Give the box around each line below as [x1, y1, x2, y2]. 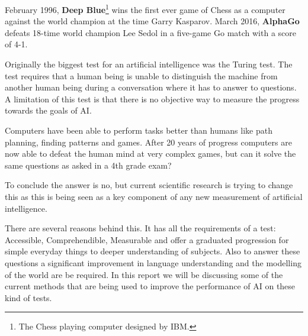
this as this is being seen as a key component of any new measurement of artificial [5, 190, 303, 202]
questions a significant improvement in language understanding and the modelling [5, 256, 301, 269]
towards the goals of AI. [5, 104, 92, 117]
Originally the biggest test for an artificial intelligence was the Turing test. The [5, 58, 293, 70]
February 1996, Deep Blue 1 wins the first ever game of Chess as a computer [5, 2, 285, 15]
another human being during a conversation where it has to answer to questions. [5, 81, 297, 93]
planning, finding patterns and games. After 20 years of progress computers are [5, 135, 292, 148]
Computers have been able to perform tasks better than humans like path [5, 124, 272, 136]
